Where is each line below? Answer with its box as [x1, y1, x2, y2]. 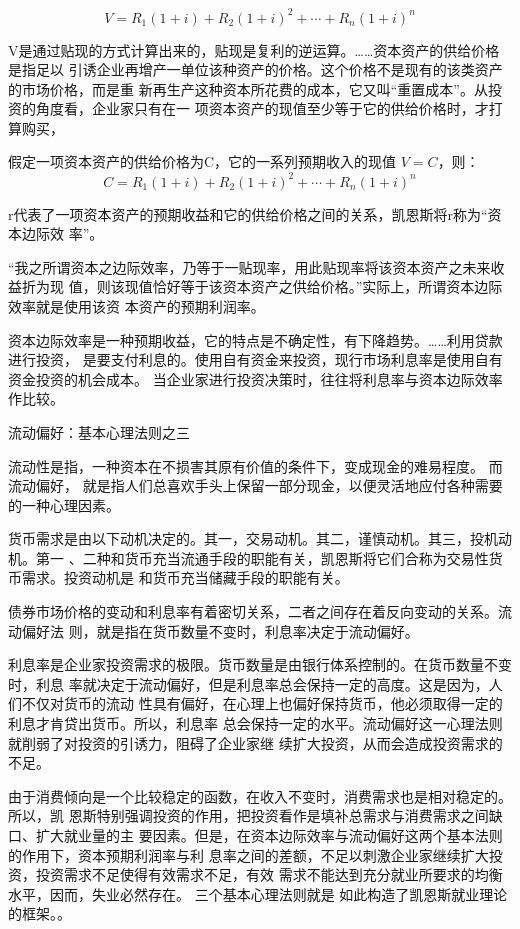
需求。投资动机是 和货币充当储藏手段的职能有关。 [21, 567, 349, 588]
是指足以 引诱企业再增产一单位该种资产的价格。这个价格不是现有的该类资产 [8, 59, 503, 80]
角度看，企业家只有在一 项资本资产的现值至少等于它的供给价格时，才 [35, 98, 489, 119]
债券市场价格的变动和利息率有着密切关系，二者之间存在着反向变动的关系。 [8, 601, 498, 622]
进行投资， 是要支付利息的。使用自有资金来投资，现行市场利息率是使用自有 [8, 349, 503, 370]
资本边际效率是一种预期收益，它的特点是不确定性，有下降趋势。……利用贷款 [8, 329, 503, 350]
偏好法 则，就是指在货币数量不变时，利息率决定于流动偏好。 [21, 620, 419, 641]
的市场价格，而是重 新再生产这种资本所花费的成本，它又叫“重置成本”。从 [8, 78, 488, 99]
